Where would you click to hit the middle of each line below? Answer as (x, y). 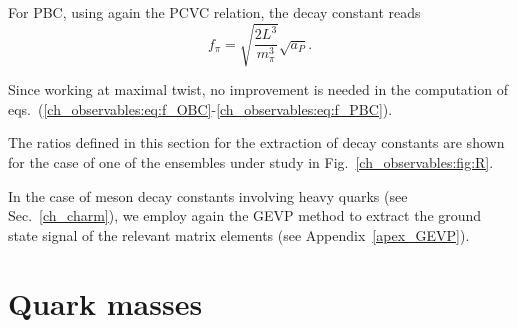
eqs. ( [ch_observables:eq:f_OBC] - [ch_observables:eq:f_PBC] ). (200, 108)
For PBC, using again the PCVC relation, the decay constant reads (214, 12)
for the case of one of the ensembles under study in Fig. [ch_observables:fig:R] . (251, 161)
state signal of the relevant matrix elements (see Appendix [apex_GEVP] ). (239, 234)
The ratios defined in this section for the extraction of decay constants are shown (256, 142)
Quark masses (105, 303)
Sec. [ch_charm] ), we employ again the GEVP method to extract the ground (245, 215)
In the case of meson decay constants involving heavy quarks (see (208, 195)
